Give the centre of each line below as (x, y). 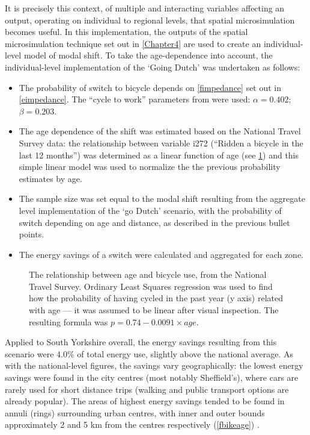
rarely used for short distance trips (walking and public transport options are (147, 389)
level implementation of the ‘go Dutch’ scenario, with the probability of (150, 210)
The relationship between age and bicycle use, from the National (148, 274)
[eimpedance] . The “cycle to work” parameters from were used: (135, 99)
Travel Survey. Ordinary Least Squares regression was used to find (151, 286)
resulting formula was (68, 321)
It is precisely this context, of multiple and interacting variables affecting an (145, 8)
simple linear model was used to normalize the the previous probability (150, 167)
